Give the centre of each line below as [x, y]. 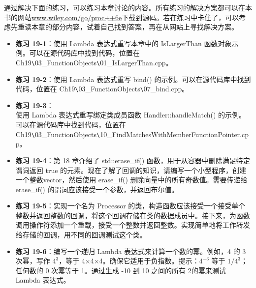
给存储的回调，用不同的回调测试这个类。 [81, 235]
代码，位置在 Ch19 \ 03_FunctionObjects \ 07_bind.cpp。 [102, 89]
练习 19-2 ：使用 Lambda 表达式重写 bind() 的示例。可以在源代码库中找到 [133, 79]
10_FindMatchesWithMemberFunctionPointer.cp [174, 134]
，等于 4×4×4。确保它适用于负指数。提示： [129, 261]
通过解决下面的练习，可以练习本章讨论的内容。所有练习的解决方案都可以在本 [128, 7]
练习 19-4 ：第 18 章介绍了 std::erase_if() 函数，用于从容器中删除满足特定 [133, 160]
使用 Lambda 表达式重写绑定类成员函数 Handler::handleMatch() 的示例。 [131, 115]
